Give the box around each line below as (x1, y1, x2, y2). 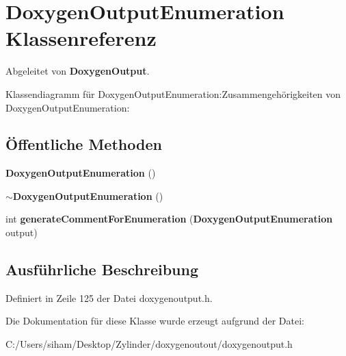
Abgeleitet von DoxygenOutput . (5, 64, 150, 78)
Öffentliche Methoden (5, 133, 162, 155)
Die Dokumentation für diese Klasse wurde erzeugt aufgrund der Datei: (5, 314, 304, 328)
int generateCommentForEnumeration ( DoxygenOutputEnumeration (5, 212, 333, 226)
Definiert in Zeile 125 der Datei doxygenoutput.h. (5, 290, 213, 305)
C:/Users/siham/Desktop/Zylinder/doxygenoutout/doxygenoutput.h (5, 337, 293, 351)
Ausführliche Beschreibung (5, 259, 198, 280)
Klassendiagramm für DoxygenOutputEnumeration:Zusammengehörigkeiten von (5, 86, 341, 101)
